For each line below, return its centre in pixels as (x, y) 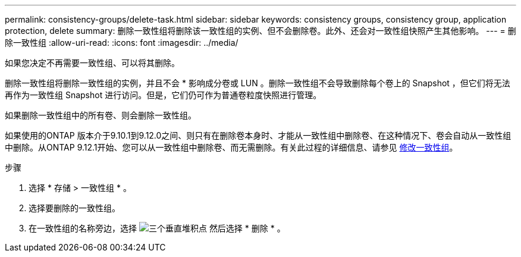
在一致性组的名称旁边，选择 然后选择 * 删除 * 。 (157, 228)
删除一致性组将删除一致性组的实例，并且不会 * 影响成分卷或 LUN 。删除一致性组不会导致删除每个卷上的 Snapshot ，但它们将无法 (258, 83)
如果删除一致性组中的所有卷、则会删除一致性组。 (101, 115)
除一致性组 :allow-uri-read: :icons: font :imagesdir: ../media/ (122, 43)
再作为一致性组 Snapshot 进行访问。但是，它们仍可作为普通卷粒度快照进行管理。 (163, 95)
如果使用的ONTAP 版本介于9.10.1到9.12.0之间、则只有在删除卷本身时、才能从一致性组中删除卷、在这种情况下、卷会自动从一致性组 (258, 135)
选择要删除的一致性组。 (74, 208)
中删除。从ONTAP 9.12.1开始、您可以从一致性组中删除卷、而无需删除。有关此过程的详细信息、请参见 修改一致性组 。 (231, 147)
